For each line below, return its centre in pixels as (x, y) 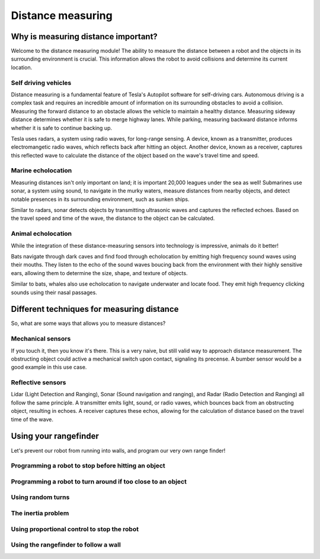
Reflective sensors (39, 383)
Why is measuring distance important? (84, 37)
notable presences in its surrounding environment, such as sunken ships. (100, 199)
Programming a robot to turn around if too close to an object (99, 481)
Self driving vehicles (41, 83)
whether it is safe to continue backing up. (62, 128)
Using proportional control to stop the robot (75, 529)
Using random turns (40, 497)
